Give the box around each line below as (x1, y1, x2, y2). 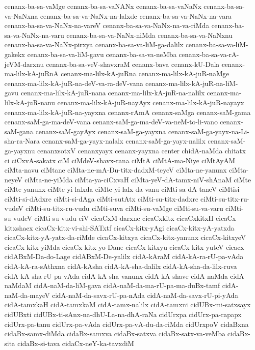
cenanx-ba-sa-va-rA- (178, 49, 239, 59)
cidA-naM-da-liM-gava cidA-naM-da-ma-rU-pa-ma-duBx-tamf (33, 280, 220, 291)
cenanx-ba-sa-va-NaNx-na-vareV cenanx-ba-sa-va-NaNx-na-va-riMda (4, 20, 209, 30)
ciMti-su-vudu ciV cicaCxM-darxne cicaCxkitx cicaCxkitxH (34, 213, 214, 223)
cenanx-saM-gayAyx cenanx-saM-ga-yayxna (35, 126, 166, 136)
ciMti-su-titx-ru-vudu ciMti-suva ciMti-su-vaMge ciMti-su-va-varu (25, 203, 224, 213)
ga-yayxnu (4, 145, 35, 155)
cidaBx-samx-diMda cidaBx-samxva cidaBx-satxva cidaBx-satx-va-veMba (4, 328, 226, 339)
